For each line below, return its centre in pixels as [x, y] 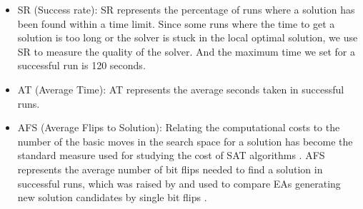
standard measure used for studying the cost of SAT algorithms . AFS [171, 155]
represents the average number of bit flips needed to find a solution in [170, 169]
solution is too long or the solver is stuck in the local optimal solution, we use [188, 37]
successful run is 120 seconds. [81, 65]
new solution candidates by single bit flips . [112, 197]
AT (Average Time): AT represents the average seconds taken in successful [181, 89]
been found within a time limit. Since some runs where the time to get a [176, 23]
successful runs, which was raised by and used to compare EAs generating [179, 183]
